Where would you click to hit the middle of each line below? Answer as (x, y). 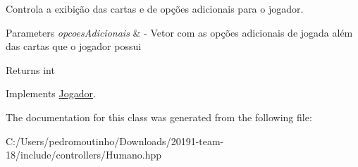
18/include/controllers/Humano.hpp (84, 155)
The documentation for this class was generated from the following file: (159, 117)
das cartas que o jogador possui (74, 46)
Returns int (30, 69)
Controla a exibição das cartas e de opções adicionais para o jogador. (155, 8)
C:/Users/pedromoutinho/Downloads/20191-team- (115, 141)
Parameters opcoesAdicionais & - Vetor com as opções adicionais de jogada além (179, 32)
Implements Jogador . (51, 93)
